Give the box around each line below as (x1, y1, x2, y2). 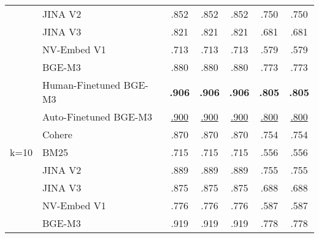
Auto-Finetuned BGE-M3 (42, 110, 152, 124)
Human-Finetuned (42, 78, 121, 92)
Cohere (42, 127, 72, 141)
